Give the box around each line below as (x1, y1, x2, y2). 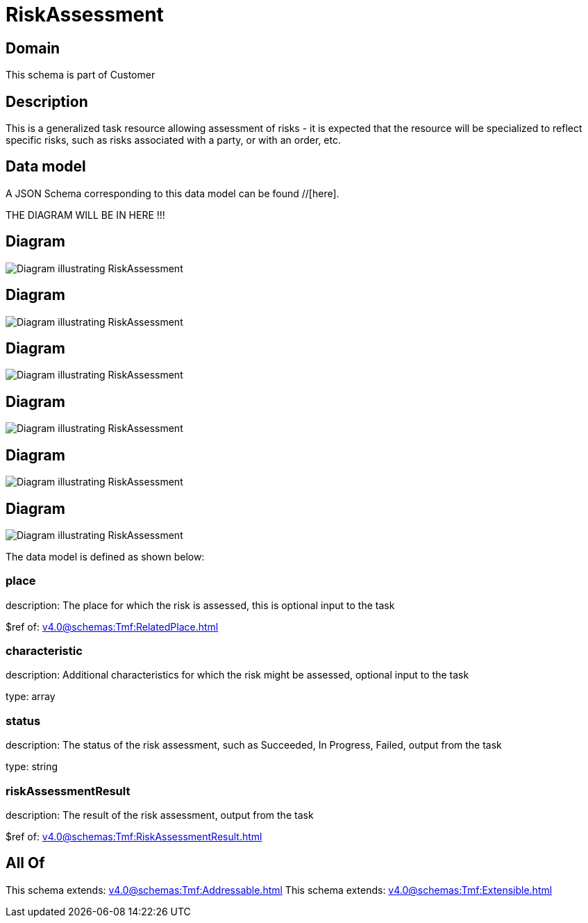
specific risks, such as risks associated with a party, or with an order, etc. (6, 134, 341, 147)
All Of (6, 854, 45, 872)
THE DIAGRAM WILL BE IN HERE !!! (6, 208, 165, 221)
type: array (6, 690, 56, 703)
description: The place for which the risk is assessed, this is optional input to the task (6, 599, 395, 611)
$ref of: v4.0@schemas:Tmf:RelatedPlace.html (6, 620, 219, 633)
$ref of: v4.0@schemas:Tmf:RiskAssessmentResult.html (6, 830, 262, 842)
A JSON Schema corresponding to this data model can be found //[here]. (6, 187, 339, 199)
